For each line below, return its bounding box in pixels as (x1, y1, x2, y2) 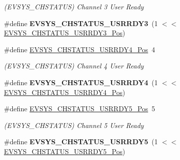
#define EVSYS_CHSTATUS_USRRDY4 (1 (4, 77, 158, 87)
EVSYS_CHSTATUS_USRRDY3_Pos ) (4, 28, 125, 38)
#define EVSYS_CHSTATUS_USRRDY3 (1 (4, 18, 158, 28)
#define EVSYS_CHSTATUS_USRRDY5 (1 (4, 136, 158, 147)
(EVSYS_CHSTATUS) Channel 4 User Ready (4, 61, 144, 71)
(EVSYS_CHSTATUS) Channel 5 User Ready (4, 120, 144, 130)
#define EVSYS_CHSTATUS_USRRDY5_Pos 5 (4, 103, 155, 114)
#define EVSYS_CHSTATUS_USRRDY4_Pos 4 (4, 44, 155, 54)
